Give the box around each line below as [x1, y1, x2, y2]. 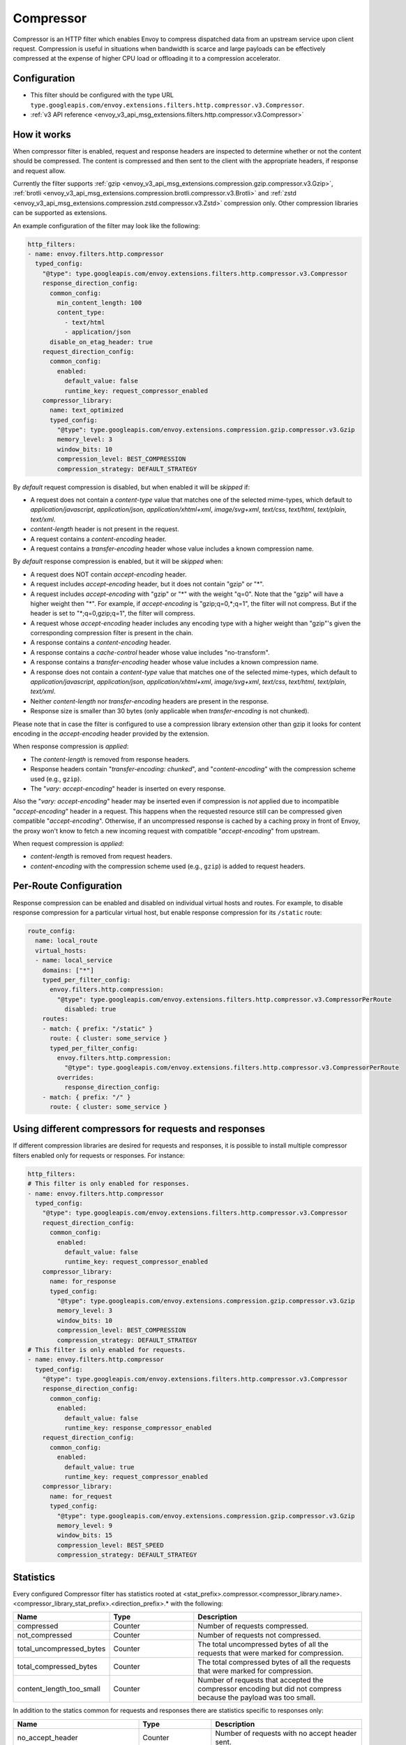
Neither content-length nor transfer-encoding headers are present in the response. [30, 697, 269, 705]
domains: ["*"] [42, 966, 94, 974]
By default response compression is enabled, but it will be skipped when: [13, 557, 223, 565]
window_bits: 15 [57, 1531, 113, 1539]
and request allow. [13, 166, 66, 174]
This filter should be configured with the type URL [30, 91, 174, 99]
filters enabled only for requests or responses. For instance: [13, 1151, 185, 1159]
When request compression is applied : [13, 839, 124, 847]
